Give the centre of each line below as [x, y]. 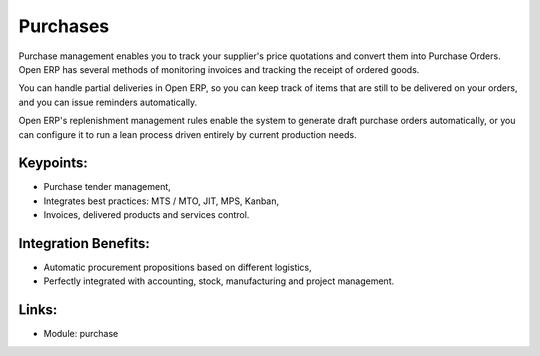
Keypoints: [53, 163]
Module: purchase [81, 334]
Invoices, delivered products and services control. [146, 215]
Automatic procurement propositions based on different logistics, [177, 267]
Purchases [64, 26]
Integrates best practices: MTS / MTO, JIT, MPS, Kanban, [161, 201]
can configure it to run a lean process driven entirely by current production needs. [187, 134]
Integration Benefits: [84, 243]
